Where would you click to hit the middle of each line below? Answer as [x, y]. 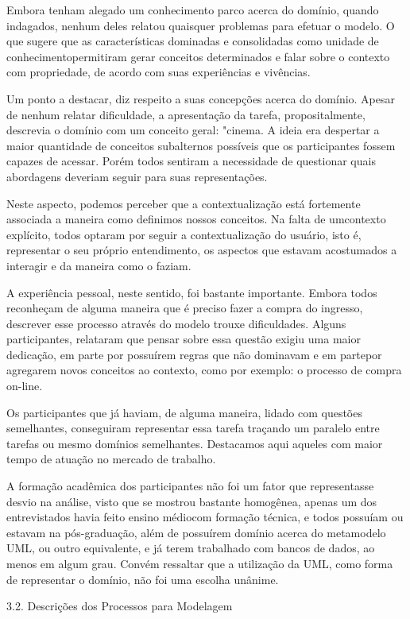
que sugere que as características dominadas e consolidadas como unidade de [193, 41]
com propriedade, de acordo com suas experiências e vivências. [159, 72]
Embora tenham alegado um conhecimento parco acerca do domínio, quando [193, 10]
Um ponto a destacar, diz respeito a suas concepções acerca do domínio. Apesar [201, 98]
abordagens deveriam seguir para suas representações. [137, 176]
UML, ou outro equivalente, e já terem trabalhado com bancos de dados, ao [191, 548]
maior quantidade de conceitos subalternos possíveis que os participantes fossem [201, 145]
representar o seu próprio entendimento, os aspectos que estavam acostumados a [202, 250]
